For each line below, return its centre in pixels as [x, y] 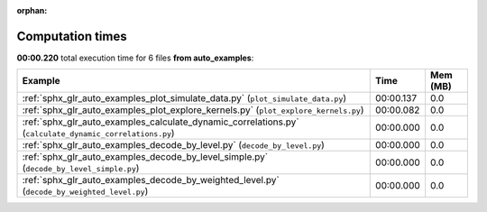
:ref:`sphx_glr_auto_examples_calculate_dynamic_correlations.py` [161, 122]
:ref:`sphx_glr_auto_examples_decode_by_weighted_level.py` [151, 180]
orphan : [32, 10]
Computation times [72, 36]
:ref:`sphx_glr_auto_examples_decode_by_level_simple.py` [145, 157]
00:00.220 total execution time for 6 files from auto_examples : [135, 58]
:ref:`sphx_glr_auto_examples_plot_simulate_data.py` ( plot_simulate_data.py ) [184, 98]
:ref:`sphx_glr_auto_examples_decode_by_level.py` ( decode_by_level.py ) [173, 145]
